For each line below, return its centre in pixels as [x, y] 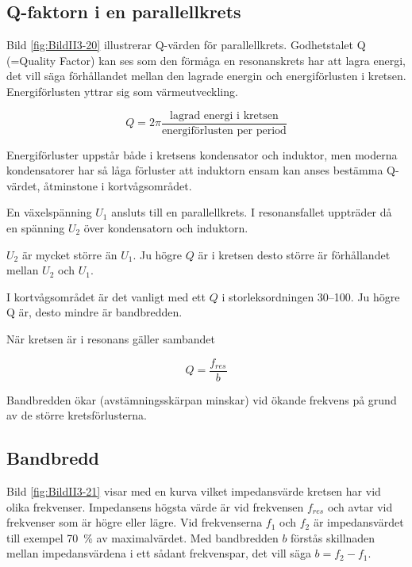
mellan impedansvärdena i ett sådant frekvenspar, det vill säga [159, 553]
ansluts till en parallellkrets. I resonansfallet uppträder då [252, 212]
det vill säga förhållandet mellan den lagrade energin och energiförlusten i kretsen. [206, 76]
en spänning [36, 228]
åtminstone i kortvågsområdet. [118, 185]
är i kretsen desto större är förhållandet [294, 254]
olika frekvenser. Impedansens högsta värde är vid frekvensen [155, 506]
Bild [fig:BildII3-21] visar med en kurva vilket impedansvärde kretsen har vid [194, 491]
